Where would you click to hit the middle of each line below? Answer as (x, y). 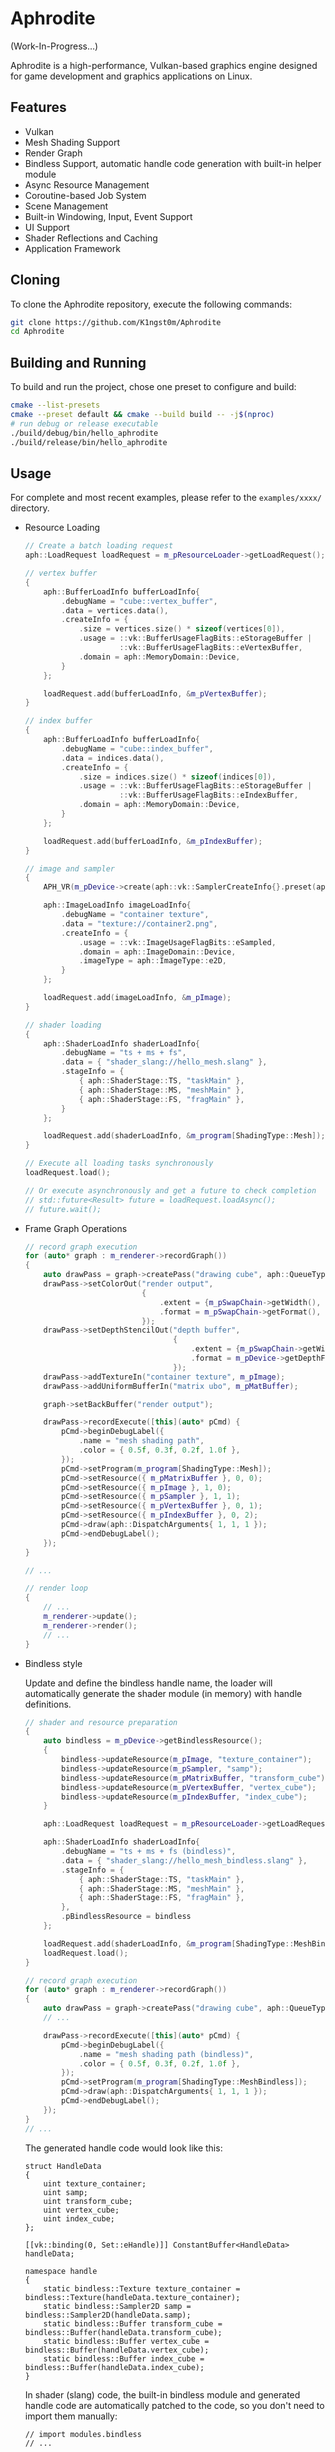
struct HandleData (63, 2166)
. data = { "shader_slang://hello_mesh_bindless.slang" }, (184, 1860)
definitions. (48, 1704)
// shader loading (63, 1025)
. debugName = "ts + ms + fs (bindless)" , (149, 1852)
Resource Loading (62, 528)
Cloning (35, 280)
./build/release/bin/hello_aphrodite (89, 442)
